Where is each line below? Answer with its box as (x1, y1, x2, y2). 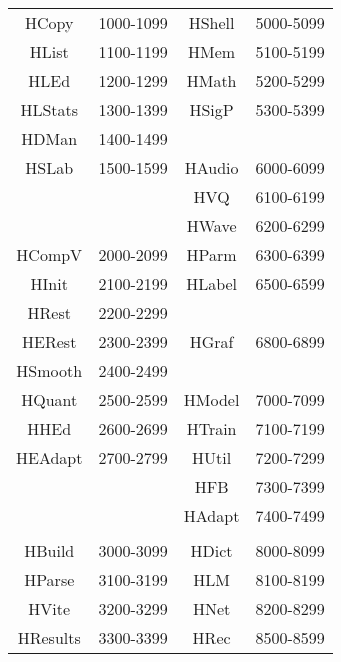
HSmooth (16, 359, 83, 382)
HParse (24, 568, 75, 591)
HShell (188, 11, 235, 34)
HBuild (24, 539, 75, 562)
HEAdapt (16, 446, 83, 469)
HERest (22, 330, 77, 353)
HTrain (186, 417, 237, 440)
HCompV (16, 243, 83, 266)
